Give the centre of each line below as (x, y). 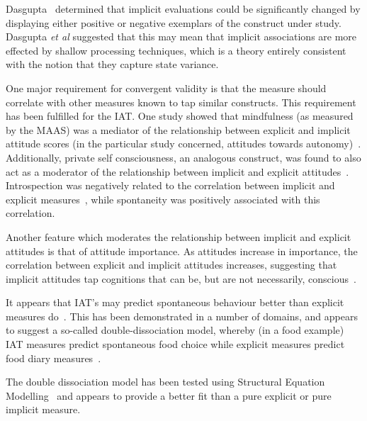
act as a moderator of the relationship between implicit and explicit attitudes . (177, 171)
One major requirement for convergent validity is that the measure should (166, 88)
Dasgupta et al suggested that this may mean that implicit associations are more (181, 37)
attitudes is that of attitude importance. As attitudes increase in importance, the (182, 251)
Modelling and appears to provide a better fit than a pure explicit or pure (169, 395)
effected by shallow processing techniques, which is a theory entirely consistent (176, 50)
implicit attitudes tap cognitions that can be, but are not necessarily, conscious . (181, 278)
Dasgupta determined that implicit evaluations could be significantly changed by (183, 9)
